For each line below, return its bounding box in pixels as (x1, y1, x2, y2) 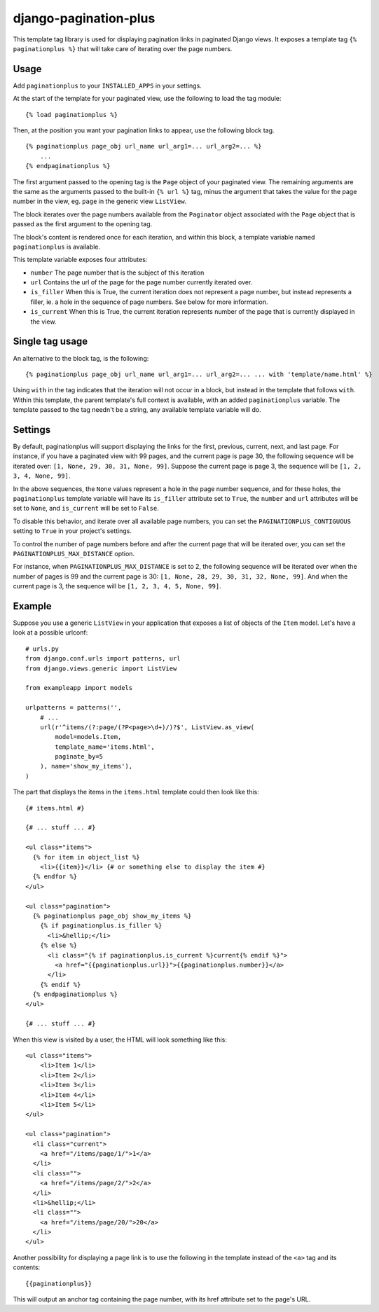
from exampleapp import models (25, 684, 133, 692)
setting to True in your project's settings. (13, 527, 132, 535)
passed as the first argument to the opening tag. (13, 220, 153, 228)
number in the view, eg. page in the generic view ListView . (13, 197, 187, 206)
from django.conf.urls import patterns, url (25, 655, 181, 663)
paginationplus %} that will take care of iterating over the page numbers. (13, 44, 233, 53)
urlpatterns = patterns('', (25, 704, 122, 712)
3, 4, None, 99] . (13, 471, 71, 480)
